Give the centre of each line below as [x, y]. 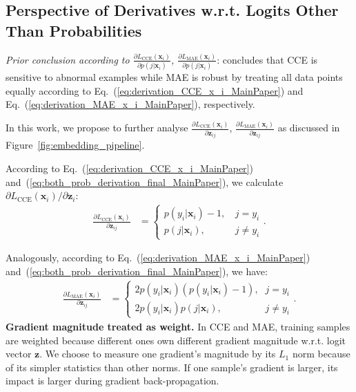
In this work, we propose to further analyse [97, 128]
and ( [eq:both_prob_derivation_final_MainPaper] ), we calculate [145, 181]
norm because [321, 354]
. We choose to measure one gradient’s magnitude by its [158, 354]
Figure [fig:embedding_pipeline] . [75, 145]
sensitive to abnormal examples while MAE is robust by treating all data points [174, 77]
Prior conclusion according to [68, 59]
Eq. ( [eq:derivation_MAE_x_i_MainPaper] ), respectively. [130, 104]
